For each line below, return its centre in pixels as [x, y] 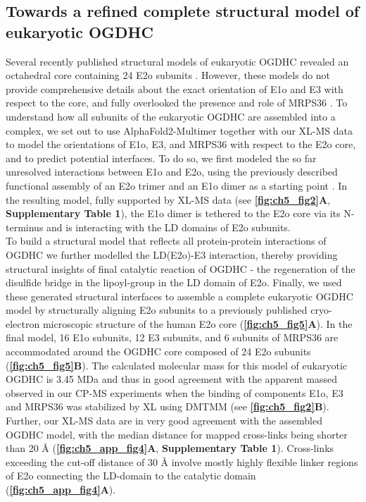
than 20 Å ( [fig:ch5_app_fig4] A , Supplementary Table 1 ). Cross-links [170, 448]
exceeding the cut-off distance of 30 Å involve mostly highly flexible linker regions [182, 461]
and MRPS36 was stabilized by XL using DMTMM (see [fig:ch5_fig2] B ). [168, 406]
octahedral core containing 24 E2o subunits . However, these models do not [168, 75]
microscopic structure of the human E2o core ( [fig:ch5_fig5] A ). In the [197, 323]
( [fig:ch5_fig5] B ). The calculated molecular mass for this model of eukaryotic [176, 365]
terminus [25, 227]
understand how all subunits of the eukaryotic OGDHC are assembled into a [171, 116]
